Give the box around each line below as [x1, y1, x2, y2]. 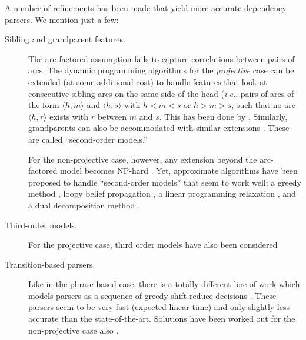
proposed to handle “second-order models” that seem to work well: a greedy [28, 176, 302, 188]
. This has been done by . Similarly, [159, 110, 288, 122]
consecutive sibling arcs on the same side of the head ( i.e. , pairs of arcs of [28, 87, 294, 99]
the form [28, 99, 59, 111]
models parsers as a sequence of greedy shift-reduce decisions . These [28, 289, 277, 301]
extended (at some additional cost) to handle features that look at [28, 75, 267, 87]
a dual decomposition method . [28, 198, 140, 211]
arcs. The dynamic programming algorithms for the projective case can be [28, 64, 294, 76]
